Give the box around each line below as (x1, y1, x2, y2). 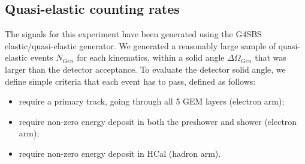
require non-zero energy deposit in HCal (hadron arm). (19, 147, 221, 159)
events (30, 51, 53, 64)
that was (255, 51, 286, 64)
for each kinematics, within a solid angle (77, 51, 225, 64)
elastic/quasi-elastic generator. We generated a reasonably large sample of (5, 39, 276, 52)
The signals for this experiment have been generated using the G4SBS (5, 28, 262, 40)
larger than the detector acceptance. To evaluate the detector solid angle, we (5, 62, 286, 75)
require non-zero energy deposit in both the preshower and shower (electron (19, 115, 297, 127)
